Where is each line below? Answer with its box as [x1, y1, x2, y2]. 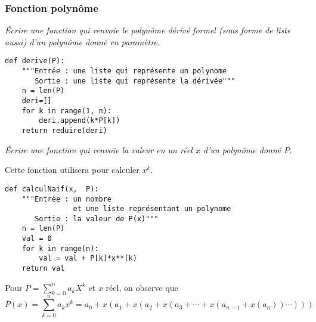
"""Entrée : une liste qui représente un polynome [21, 67, 227, 76]
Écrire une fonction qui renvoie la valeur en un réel [5, 143, 193, 156]
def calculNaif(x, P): [5, 184, 99, 193]
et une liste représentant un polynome [73, 205, 231, 213]
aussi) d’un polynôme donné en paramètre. [5, 35, 160, 48]
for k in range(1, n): [21, 106, 111, 115]
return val [21, 264, 65, 273]
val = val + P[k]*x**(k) [39, 254, 137, 263]
